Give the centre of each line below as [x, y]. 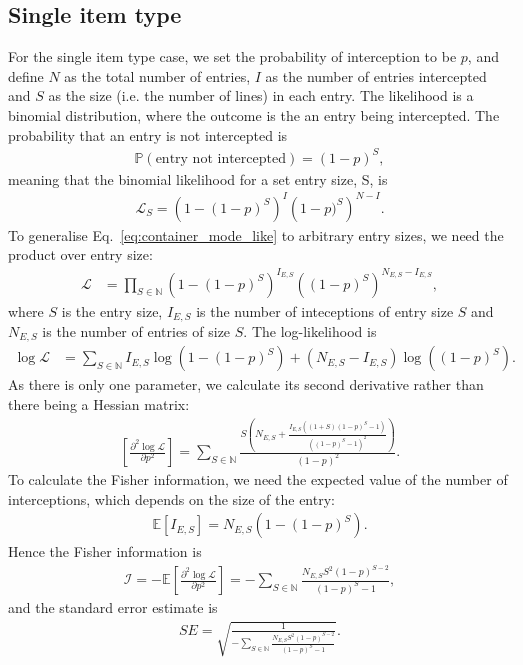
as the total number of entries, [157, 75]
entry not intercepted [220, 158]
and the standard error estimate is [113, 607]
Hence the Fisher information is [105, 551]
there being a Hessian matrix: [99, 404]
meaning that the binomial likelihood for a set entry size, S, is [198, 178]
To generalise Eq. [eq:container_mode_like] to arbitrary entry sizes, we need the [256, 234]
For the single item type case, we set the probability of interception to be [232, 56]
